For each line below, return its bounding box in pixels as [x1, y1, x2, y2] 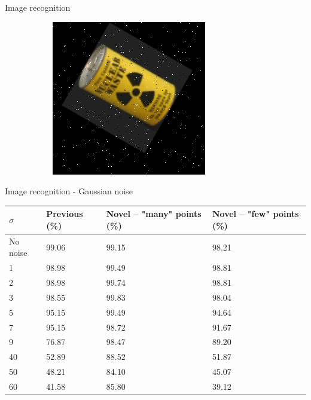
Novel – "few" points [212, 207, 299, 220]
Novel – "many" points [106, 207, 202, 220]
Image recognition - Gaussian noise [5, 185, 133, 197]
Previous [46, 207, 83, 220]
